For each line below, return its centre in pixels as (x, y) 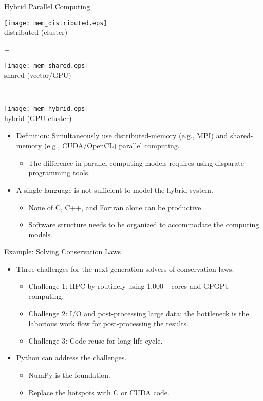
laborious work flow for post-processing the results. (108, 323)
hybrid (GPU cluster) (38, 118)
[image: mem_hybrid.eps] (46, 109)
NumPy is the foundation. (69, 375)
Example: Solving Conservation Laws (62, 252)
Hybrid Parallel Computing (47, 6)
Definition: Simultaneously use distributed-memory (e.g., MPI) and (122, 135)
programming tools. (59, 173)
